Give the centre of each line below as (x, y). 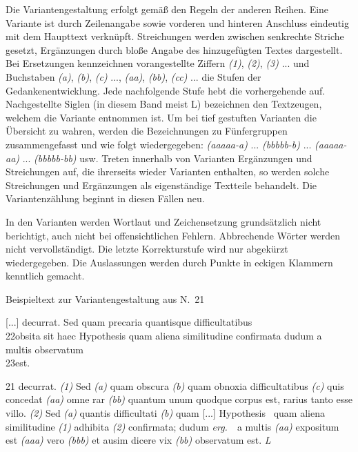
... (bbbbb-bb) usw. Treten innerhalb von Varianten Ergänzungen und (167, 158)
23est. (18, 363)
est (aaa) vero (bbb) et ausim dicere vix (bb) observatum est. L (138, 440)
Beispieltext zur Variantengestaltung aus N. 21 (105, 298)
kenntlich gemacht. (45, 276)
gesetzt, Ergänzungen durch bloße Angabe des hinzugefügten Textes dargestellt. (174, 49)
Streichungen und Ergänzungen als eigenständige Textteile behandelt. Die (161, 185)
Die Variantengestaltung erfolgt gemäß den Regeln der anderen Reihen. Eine (167, 9)
